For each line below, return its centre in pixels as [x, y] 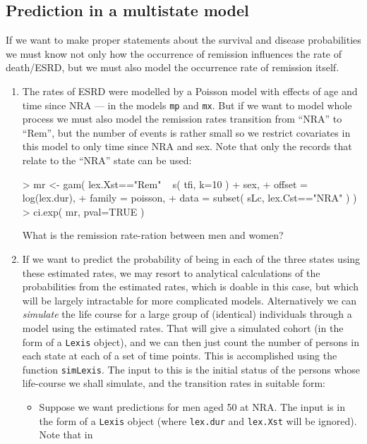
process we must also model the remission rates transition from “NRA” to [182, 119]
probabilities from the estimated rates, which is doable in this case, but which [190, 286]
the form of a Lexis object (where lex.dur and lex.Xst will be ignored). [198, 420]
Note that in [66, 434]
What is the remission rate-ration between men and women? [153, 235]
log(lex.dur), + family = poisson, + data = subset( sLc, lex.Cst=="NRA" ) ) [189, 198]
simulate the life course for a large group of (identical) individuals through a [187, 314]
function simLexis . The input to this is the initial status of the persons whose [191, 369]
